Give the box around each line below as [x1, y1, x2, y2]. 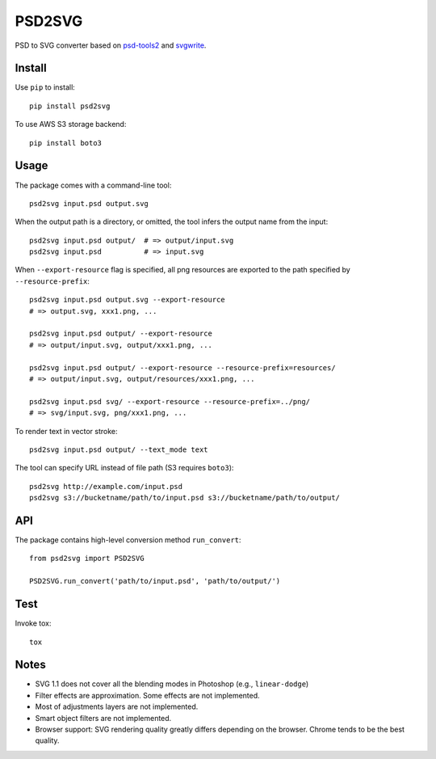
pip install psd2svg [29, 101, 111, 111]
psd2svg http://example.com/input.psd [29, 482, 183, 491]
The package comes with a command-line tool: [15, 180, 172, 190]
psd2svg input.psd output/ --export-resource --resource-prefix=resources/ [29, 363, 336, 372]
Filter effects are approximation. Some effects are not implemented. [35, 690, 260, 700]
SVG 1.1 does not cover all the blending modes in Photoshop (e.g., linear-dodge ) [35, 679, 309, 689]
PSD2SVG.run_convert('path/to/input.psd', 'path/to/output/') [29, 576, 281, 586]
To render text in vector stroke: [15, 426, 118, 436]
